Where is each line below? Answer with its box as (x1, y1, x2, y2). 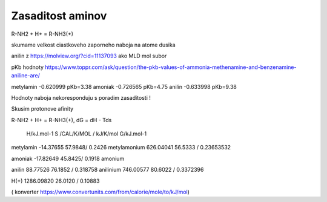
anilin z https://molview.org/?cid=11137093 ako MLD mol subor (11, 52, 167, 60)
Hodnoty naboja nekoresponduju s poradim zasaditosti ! (11, 94, 151, 101)
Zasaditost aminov (11, 9, 107, 22)
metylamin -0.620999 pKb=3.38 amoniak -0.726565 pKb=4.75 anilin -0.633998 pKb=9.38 (11, 83, 237, 90)
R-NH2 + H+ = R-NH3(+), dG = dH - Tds (11, 116, 112, 123)
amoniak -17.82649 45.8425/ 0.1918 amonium (11, 155, 125, 162)
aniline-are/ (11, 72, 41, 79)
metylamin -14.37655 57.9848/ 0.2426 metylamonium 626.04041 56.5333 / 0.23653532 (11, 144, 231, 151)
